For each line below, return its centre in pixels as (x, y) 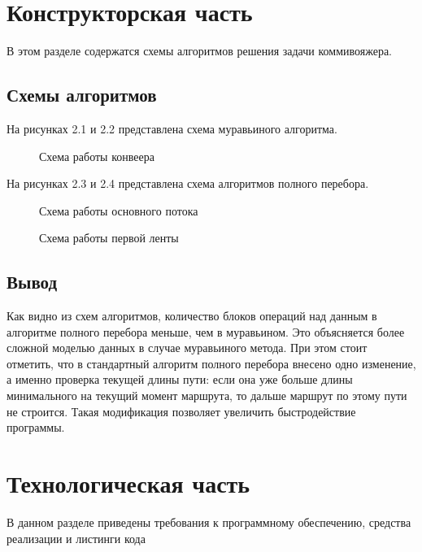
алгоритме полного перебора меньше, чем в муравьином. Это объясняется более (206, 331)
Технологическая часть (128, 483)
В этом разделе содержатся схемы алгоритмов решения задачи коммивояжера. (199, 51)
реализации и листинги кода (76, 538)
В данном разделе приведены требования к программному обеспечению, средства (209, 522)
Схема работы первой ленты (109, 238)
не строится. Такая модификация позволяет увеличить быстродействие (181, 411)
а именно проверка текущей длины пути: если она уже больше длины (180, 379)
